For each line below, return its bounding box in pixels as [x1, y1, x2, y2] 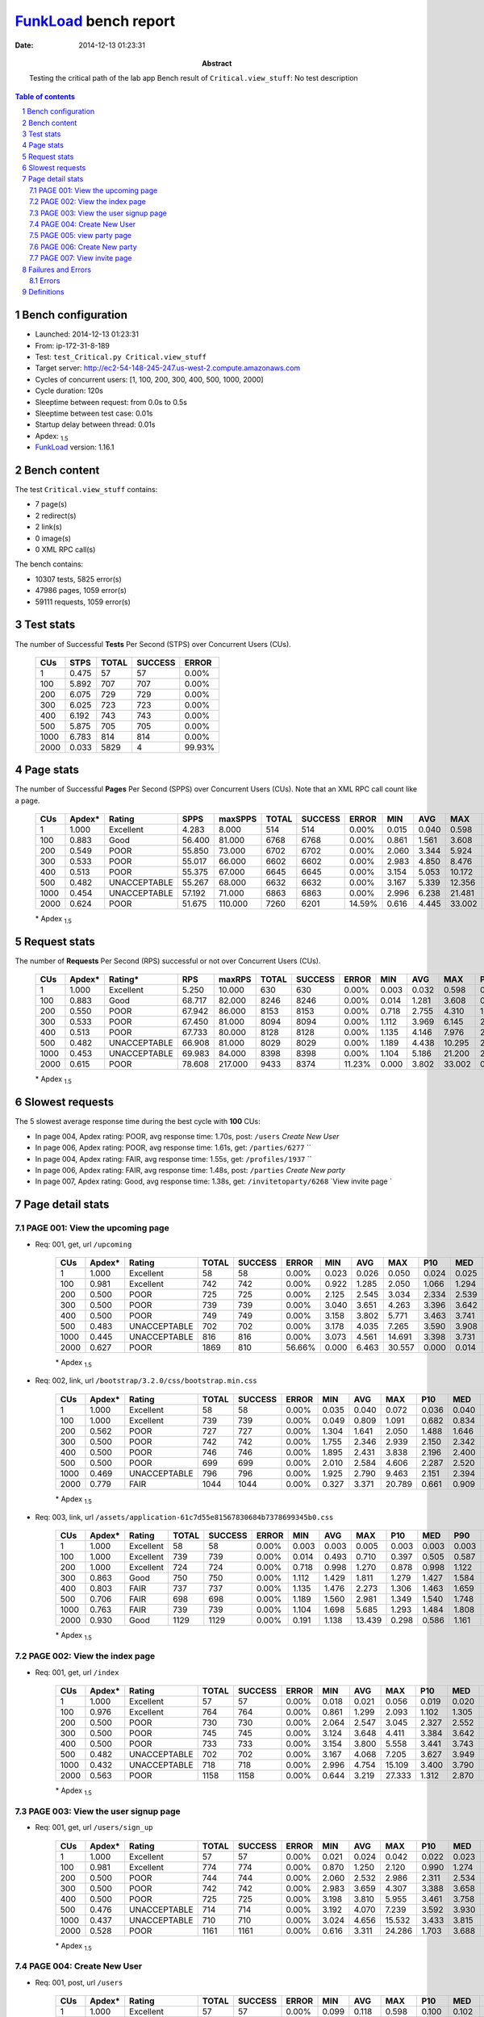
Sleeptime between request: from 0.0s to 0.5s [35, 397, 187, 407]
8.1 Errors [29, 275, 60, 286]
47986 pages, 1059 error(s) [35, 586, 127, 595]
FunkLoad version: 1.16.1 [35, 442, 115, 452]
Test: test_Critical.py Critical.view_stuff [35, 352, 207, 362]
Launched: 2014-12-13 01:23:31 [35, 329, 139, 339]
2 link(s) [35, 522, 62, 532]
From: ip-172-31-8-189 [35, 340, 111, 350]
